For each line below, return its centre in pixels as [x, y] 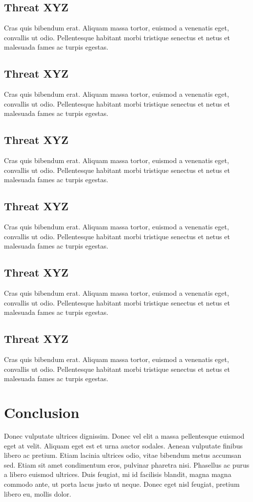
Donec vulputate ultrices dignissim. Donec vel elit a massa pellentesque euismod [124, 436]
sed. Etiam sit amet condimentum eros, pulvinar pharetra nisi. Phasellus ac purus [127, 464]
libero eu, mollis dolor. [38, 493]
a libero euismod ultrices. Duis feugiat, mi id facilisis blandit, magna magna [118, 474]
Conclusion [42, 412]
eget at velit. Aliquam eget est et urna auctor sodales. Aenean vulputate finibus [124, 445]
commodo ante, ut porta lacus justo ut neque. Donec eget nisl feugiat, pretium [122, 484]
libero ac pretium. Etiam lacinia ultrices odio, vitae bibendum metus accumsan [123, 455]
